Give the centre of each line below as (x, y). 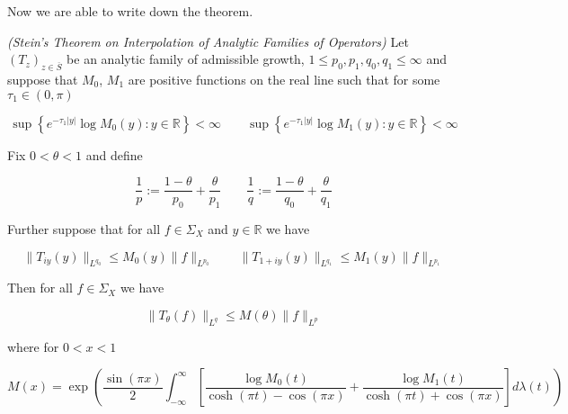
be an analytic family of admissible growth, (186, 59)
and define (114, 154)
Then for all (40, 288)
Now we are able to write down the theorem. (130, 11)
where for (33, 346)
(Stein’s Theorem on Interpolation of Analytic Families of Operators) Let (208, 41)
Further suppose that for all (84, 229)
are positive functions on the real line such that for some (284, 79)
